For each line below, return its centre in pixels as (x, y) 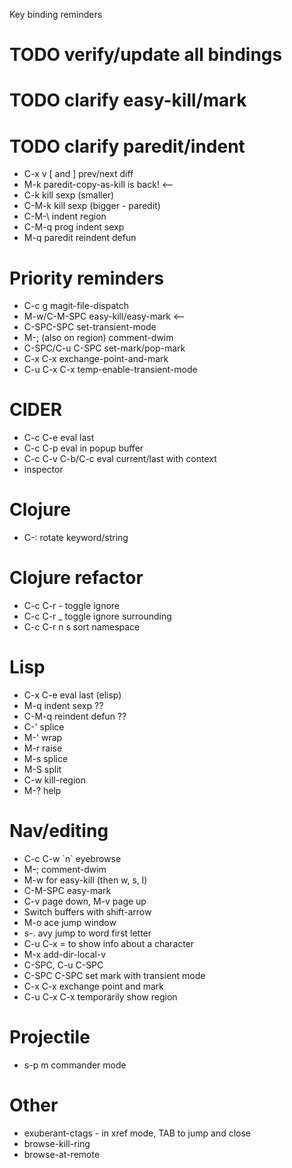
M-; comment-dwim (65, 869)
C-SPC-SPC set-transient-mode (90, 327)
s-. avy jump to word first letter (87, 933)
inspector (43, 470)
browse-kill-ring (57, 1143)
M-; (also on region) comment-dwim (98, 338)
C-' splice (44, 727)
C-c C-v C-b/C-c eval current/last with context (120, 459)
